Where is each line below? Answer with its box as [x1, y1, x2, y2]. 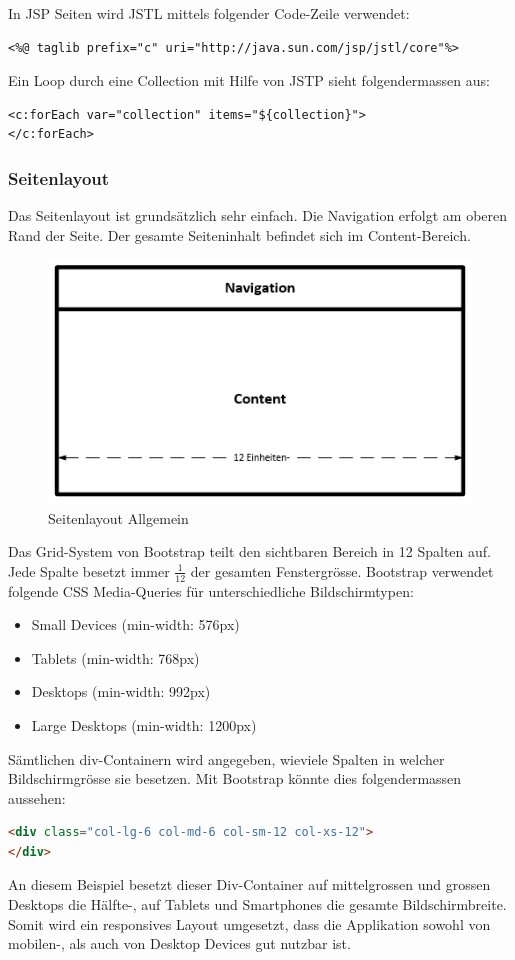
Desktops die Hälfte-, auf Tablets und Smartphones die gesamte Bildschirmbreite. [8, 894, 507, 915]
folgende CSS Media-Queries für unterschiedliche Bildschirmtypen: [8, 580, 414, 601]
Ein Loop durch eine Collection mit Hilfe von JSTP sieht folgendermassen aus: [8, 70, 490, 91]
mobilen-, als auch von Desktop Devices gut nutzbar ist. [8, 933, 351, 954]
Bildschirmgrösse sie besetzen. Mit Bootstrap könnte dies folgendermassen [8, 768, 462, 789]
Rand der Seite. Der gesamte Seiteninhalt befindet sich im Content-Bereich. [8, 224, 471, 245]
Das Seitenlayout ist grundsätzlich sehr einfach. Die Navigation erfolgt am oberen [8, 205, 508, 226]
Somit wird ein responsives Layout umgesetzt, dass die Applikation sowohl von [8, 913, 491, 934]
